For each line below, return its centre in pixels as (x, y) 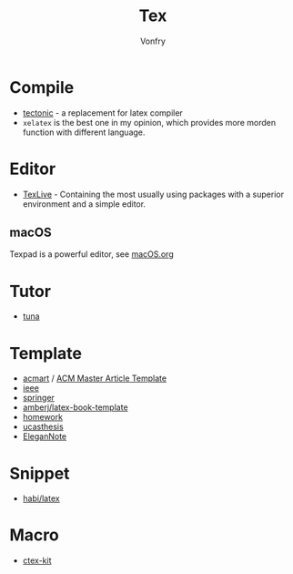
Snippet (40, 473)
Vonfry (153, 41)
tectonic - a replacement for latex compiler (103, 113)
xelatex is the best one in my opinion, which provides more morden (149, 122)
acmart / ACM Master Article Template (94, 378)
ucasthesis (43, 427)
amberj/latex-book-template (76, 407)
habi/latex (41, 498)
